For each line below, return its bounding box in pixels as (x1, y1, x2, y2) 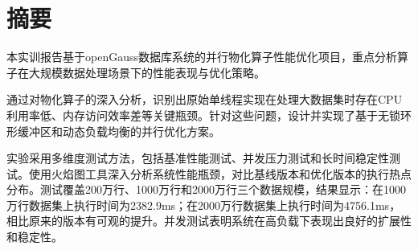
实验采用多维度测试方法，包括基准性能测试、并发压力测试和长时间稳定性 (6, 150, 389, 166)
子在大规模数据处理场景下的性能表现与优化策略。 (6, 64, 265, 80)
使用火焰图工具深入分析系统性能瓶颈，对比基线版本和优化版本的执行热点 (28, 165, 412, 182)
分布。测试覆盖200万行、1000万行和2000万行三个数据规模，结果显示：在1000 (6, 181, 406, 198)
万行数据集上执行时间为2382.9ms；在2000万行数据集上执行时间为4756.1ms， (6, 196, 401, 213)
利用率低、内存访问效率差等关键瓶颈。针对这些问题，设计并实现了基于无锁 (6, 106, 400, 123)
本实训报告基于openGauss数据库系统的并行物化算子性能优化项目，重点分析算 (6, 48, 408, 65)
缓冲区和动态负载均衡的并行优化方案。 (17, 122, 220, 139)
